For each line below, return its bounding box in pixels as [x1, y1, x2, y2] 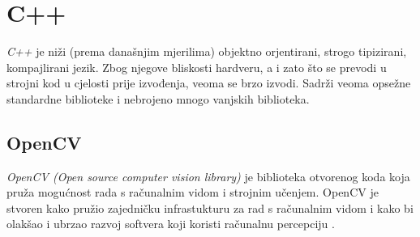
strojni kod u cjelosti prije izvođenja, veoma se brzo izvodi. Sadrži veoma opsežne [6, 74, 411, 91]
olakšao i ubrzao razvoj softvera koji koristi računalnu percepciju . [6, 215, 335, 232]
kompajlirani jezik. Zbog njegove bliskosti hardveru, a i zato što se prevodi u [6, 58, 387, 75]
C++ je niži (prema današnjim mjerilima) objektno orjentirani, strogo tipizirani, [6, 43, 407, 60]
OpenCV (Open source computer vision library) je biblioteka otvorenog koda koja [6, 167, 410, 184]
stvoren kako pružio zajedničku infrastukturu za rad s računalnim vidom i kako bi [6, 199, 414, 216]
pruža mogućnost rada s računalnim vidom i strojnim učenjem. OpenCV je [6, 184, 379, 201]
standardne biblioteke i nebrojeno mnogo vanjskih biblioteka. [6, 90, 310, 107]
